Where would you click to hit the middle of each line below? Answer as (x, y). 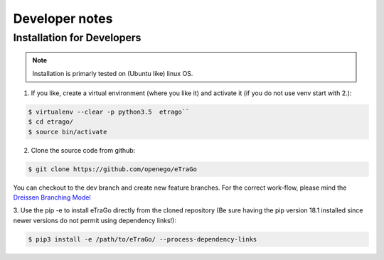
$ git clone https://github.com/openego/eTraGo (112, 169)
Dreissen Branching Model (52, 197)
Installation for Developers (77, 38)
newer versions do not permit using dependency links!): (95, 220)
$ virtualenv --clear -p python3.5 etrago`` (109, 112)
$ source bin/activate (68, 132)
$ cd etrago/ (51, 122)
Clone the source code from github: (83, 150)
